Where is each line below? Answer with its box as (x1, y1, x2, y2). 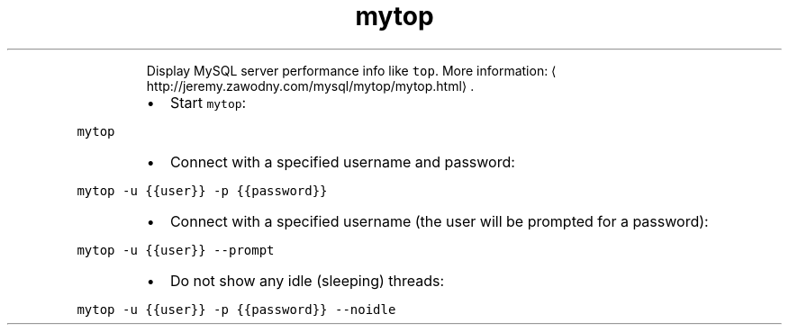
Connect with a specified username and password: (169, 152, 515, 171)
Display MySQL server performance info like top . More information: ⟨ (146, 62, 557, 78)
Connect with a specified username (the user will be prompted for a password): (169, 211, 709, 230)
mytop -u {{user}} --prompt (77, 242, 275, 257)
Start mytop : (169, 93, 247, 112)
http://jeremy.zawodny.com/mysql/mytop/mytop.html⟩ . (146, 77, 475, 94)
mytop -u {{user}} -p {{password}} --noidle (77, 301, 396, 317)
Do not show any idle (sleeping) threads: (169, 271, 445, 290)
